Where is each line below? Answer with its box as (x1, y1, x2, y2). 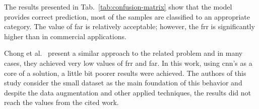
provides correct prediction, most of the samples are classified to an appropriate (4, 11, 250, 22)
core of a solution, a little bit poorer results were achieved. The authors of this (4, 67, 246, 78)
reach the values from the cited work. (4, 97, 119, 107)
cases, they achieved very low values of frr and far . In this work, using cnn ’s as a (4, 57, 252, 68)
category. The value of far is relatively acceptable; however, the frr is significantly (4, 21, 255, 32)
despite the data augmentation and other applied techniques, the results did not (4, 87, 251, 97)
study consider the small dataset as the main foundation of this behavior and (4, 77, 242, 88)
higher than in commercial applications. (4, 31, 126, 41)
